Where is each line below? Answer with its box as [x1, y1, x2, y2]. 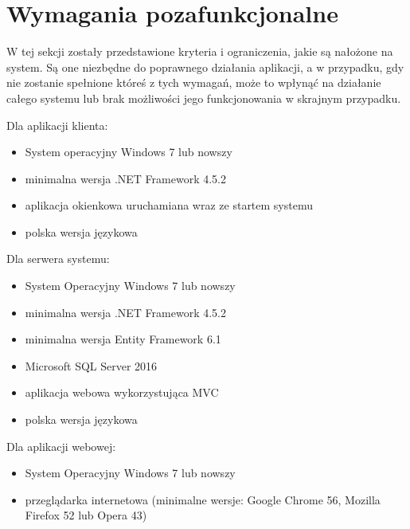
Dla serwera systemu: [6, 250, 110, 267]
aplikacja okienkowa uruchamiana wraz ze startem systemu [25, 197, 313, 214]
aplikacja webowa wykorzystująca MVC [25, 384, 219, 401]
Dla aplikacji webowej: [6, 437, 116, 454]
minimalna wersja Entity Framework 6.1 [25, 331, 221, 347]
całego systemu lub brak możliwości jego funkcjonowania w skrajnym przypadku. [6, 89, 401, 106]
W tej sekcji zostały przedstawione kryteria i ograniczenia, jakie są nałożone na [6, 43, 393, 60]
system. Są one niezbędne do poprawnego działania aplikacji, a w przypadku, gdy [6, 58, 404, 75]
